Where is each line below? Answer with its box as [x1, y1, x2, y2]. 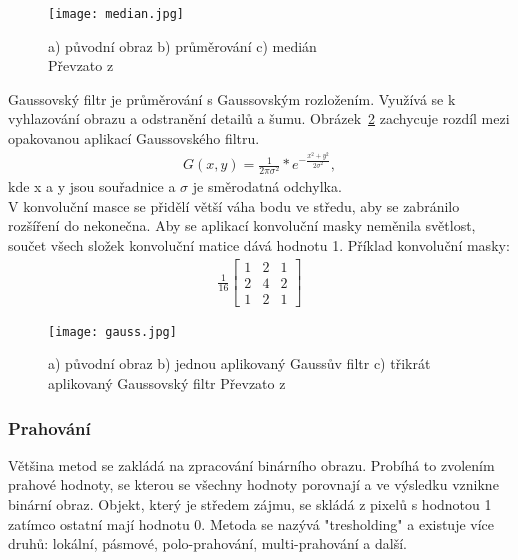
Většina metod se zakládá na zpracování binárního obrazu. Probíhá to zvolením [8, 454, 495, 475]
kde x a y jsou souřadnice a [8, 176, 176, 197]
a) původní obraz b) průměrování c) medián [48, 35, 317, 56]
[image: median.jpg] [48, 7, 185, 21]
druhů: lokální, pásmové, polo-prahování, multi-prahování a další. [8, 533, 407, 554]
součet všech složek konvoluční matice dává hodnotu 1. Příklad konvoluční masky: [8, 235, 510, 256]
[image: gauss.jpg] [48, 324, 177, 339]
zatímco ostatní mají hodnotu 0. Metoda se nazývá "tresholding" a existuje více [8, 513, 495, 534]
